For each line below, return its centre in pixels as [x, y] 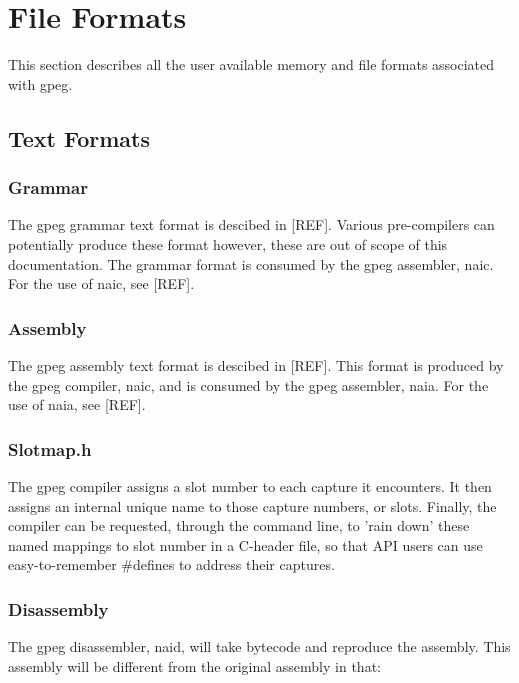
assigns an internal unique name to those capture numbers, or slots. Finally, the [252, 505]
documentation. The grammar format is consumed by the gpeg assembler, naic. [251, 263]
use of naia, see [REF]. [77, 404]
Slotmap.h [50, 448]
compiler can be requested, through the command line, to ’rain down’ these [239, 525]
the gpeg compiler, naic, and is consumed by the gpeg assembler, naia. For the [248, 384]
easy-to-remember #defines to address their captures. [171, 564]
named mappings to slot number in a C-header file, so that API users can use [245, 544]
